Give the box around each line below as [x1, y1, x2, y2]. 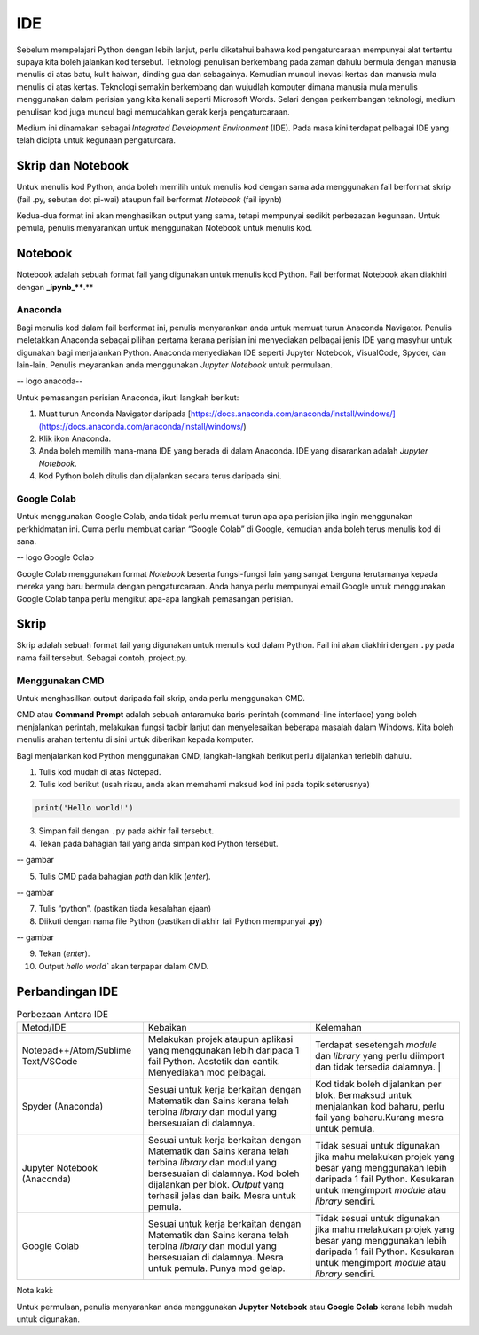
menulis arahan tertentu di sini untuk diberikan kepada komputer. [16, 734, 255, 745]
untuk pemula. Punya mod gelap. [147, 1262, 286, 1275]
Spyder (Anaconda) [21, 1101, 104, 1113]
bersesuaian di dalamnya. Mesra [147, 1252, 284, 1264]
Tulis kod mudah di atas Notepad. [38, 766, 161, 777]
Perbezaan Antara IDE [16, 1007, 109, 1020]
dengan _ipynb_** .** [16, 281, 94, 292]
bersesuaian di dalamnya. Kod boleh [147, 1167, 301, 1180]
